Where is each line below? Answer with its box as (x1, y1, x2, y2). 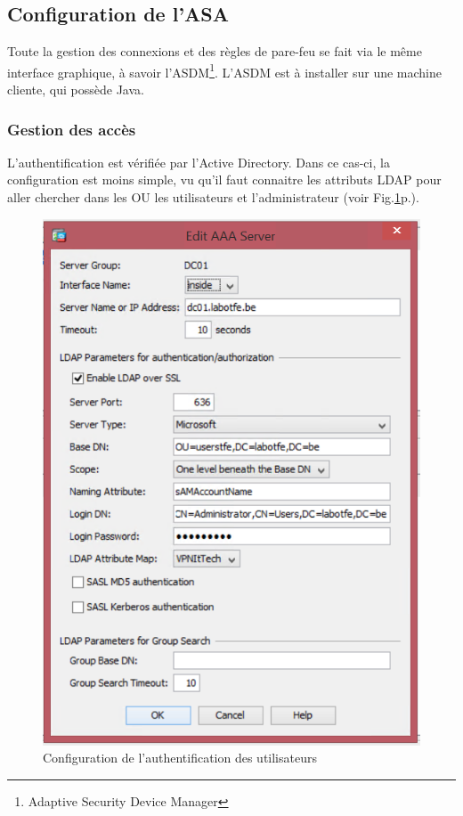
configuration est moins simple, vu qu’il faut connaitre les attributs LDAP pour (7, 170, 442, 189)
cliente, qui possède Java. (7, 80, 144, 99)
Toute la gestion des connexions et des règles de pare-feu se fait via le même (7, 42, 422, 61)
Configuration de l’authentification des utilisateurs (43, 748, 317, 767)
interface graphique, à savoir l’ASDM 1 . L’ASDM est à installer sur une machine (7, 60, 443, 81)
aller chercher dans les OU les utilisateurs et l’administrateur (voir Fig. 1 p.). (7, 188, 419, 207)
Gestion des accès (7, 118, 136, 140)
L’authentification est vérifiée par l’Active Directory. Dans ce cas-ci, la (7, 152, 390, 171)
